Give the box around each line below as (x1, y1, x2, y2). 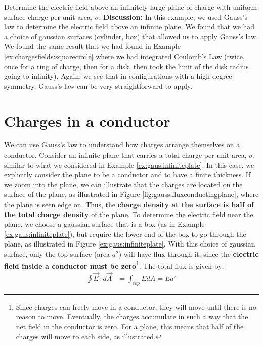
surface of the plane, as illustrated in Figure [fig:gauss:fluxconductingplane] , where (4, 189, 259, 200)
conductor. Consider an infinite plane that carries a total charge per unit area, (4, 150, 247, 160)
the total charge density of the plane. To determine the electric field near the (4, 209, 253, 219)
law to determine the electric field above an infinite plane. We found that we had (4, 21, 255, 32)
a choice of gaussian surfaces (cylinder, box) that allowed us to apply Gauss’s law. (4, 31, 258, 41)
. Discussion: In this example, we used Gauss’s (99, 11, 247, 22)
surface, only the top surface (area (4, 249, 110, 259)
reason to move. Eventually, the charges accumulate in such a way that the (16, 311, 248, 322)
